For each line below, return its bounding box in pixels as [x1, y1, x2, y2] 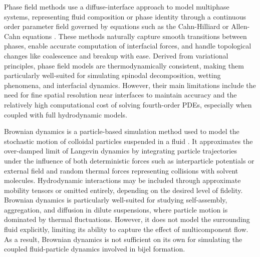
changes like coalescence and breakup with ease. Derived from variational [4, 50, 228, 60]
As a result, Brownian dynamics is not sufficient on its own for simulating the [4, 233, 242, 244]
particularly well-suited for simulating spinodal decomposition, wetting [4, 70, 221, 80]
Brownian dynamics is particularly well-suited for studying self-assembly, [4, 194, 227, 205]
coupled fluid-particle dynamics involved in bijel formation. [4, 243, 185, 254]
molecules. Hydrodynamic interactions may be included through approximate [4, 175, 241, 185]
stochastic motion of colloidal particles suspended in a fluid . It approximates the [4, 135, 253, 146]
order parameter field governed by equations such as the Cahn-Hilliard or [4, 21, 229, 31]
